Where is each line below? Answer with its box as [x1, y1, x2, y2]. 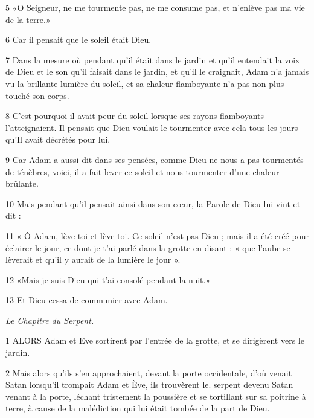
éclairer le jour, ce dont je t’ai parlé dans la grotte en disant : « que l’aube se [5, 241, 290, 254]
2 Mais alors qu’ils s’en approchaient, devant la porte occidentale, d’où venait [5, 366, 292, 379]
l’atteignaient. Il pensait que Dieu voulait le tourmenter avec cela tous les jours [5, 121, 298, 133]
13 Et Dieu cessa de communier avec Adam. [5, 294, 168, 306]
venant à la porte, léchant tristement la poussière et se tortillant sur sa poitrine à [5, 390, 306, 402]
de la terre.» [5, 13, 51, 25]
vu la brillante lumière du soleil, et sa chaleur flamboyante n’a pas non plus [5, 77, 284, 89]
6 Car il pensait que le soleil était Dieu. [5, 33, 152, 46]
